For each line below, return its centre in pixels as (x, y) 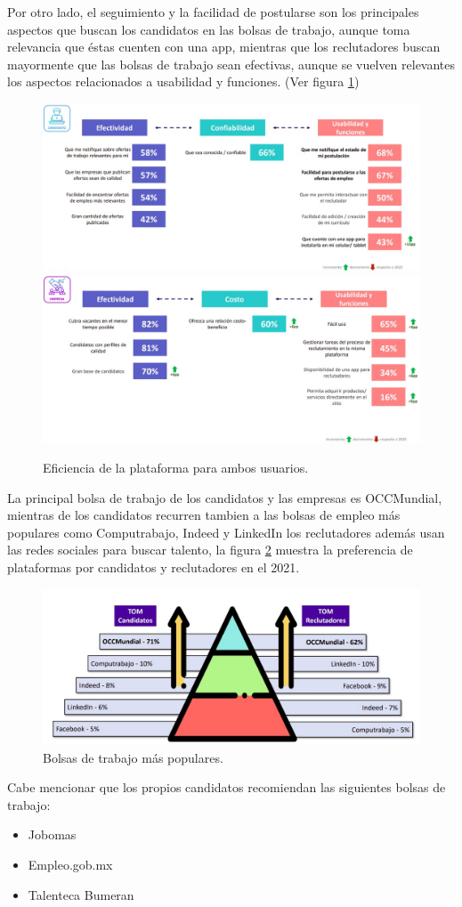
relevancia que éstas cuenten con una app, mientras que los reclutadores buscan (224, 47)
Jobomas (52, 834)
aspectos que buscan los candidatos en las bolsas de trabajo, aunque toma (209, 29)
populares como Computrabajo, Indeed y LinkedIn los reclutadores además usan (226, 532)
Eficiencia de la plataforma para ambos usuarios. (176, 467)
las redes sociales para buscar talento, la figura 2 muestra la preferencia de (210, 550)
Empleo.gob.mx (70, 865)
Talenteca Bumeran (81, 894)
